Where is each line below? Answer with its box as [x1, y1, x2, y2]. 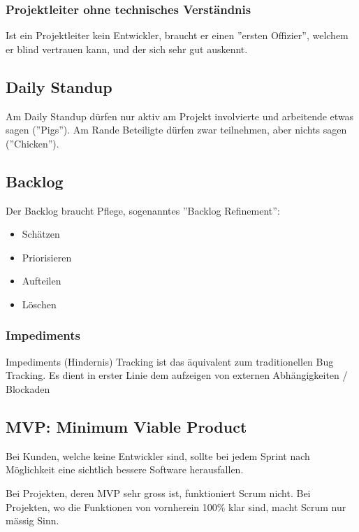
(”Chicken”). [6, 136, 59, 150]
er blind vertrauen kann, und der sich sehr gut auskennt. [6, 41, 248, 56]
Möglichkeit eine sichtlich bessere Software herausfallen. [6, 462, 244, 477]
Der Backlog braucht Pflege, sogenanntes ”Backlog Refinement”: [6, 203, 280, 217]
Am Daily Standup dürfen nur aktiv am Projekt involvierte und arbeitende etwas [6, 108, 354, 123]
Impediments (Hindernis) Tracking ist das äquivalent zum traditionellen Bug [6, 354, 334, 368]
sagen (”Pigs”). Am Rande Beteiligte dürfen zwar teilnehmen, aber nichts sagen [6, 122, 347, 137]
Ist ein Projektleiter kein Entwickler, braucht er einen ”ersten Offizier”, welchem [6, 28, 349, 43]
